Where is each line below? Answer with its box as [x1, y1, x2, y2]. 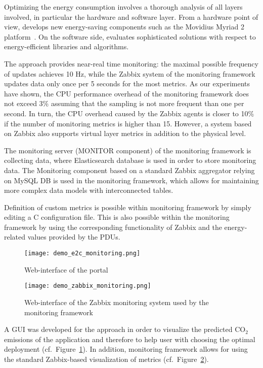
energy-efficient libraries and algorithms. [4, 41, 129, 52]
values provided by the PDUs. [27, 231, 120, 242]
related [4, 231, 26, 242]
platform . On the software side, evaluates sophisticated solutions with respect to [4, 31, 256, 42]
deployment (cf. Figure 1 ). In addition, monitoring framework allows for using [4, 344, 248, 354]
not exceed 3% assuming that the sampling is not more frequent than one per [4, 98, 244, 109]
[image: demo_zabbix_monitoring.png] [24, 282, 151, 290]
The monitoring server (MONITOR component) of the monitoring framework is [4, 145, 251, 155]
